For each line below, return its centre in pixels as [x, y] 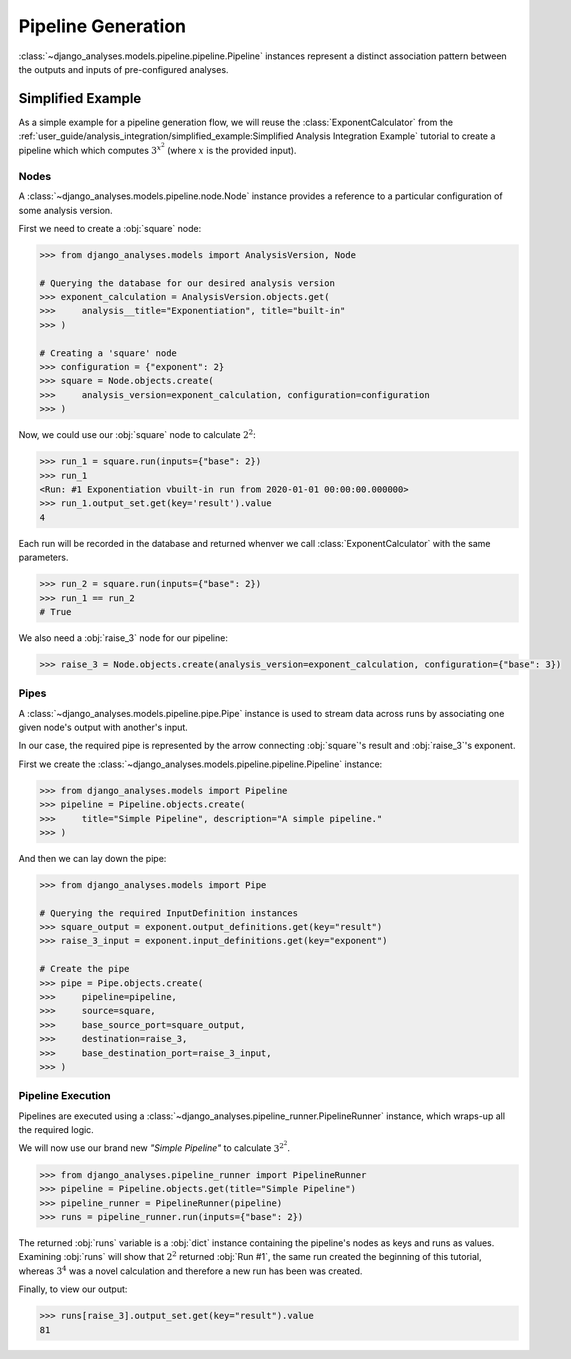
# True [55, 611]
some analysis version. [66, 210]
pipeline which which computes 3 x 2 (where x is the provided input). [157, 149]
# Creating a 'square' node [108, 353]
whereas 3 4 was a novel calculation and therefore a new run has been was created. [190, 1270]
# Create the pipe [84, 969]
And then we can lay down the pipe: [92, 858]
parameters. [43, 557]
